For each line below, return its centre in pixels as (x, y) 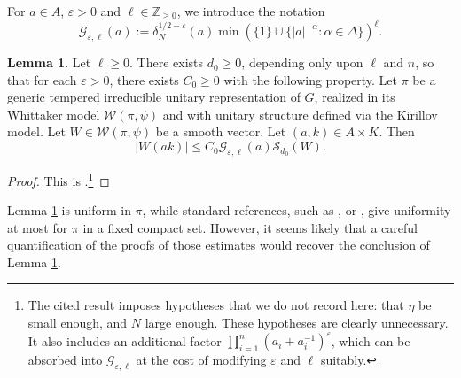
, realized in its (355, 97)
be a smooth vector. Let (221, 131)
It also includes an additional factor (125, 340)
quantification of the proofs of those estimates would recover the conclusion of (219, 245)
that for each (42, 79)
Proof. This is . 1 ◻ (59, 179)
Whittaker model (54, 114)
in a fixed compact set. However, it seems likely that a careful (250, 227)
